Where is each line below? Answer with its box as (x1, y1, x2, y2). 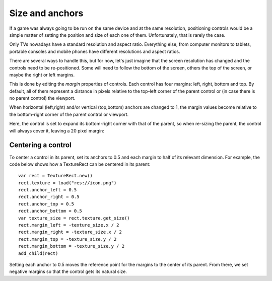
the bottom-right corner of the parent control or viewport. (9, 111, 129, 117)
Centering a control (9, 141, 72, 150)
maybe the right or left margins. (9, 72, 75, 78)
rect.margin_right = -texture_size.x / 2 (18, 229, 122, 235)
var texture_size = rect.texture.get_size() (18, 215, 130, 221)
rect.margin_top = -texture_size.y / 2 (18, 236, 117, 242)
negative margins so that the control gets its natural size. (9, 268, 127, 274)
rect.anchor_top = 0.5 (18, 201, 75, 206)
